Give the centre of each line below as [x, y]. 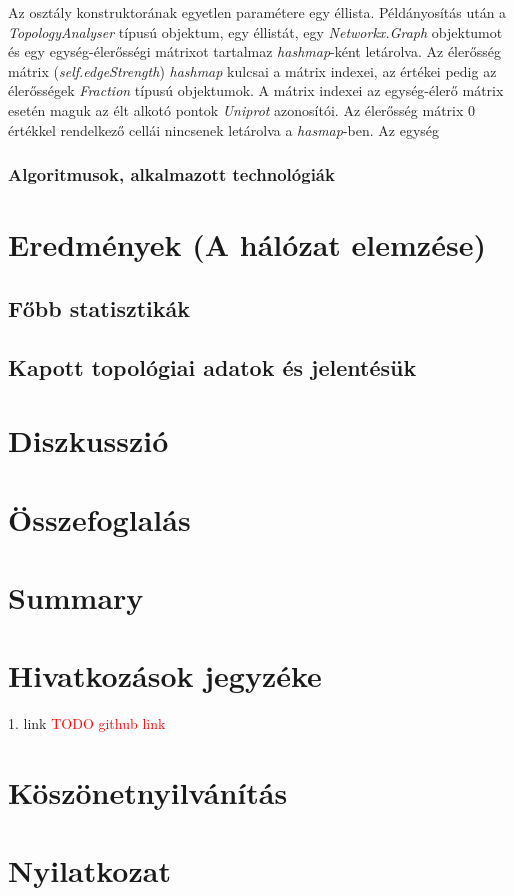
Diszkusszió [88, 440]
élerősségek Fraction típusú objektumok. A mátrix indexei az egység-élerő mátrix [256, 90]
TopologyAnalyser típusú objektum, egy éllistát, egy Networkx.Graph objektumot [255, 31]
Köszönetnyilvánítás [148, 791]
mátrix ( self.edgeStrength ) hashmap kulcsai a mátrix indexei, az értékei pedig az [252, 70]
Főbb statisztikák [99, 307]
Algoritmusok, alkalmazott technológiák [171, 174]
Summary [76, 596]
